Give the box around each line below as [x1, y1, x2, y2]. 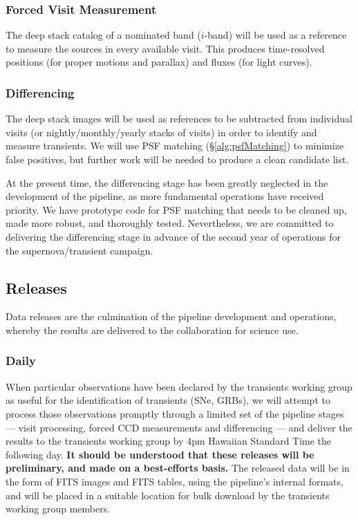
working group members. [6, 501, 111, 516]
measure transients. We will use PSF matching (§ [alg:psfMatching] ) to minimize [6, 138, 344, 153]
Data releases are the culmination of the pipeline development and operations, [6, 309, 337, 324]
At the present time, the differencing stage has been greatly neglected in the [6, 175, 328, 189]
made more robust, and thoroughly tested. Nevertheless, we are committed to [6, 216, 334, 230]
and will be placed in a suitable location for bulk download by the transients [6, 488, 330, 502]
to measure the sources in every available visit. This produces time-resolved [6, 41, 325, 55]
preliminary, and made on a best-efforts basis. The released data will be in [6, 461, 350, 475]
